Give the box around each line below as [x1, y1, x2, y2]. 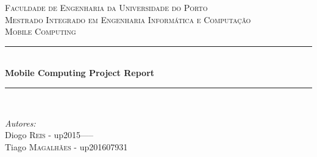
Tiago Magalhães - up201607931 [5, 140, 128, 153]
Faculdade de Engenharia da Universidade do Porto [5, 1, 208, 13]
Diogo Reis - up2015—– [5, 128, 94, 141]
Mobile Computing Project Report [5, 66, 155, 79]
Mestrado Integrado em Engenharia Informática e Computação [5, 13, 251, 26]
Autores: [5, 116, 36, 129]
